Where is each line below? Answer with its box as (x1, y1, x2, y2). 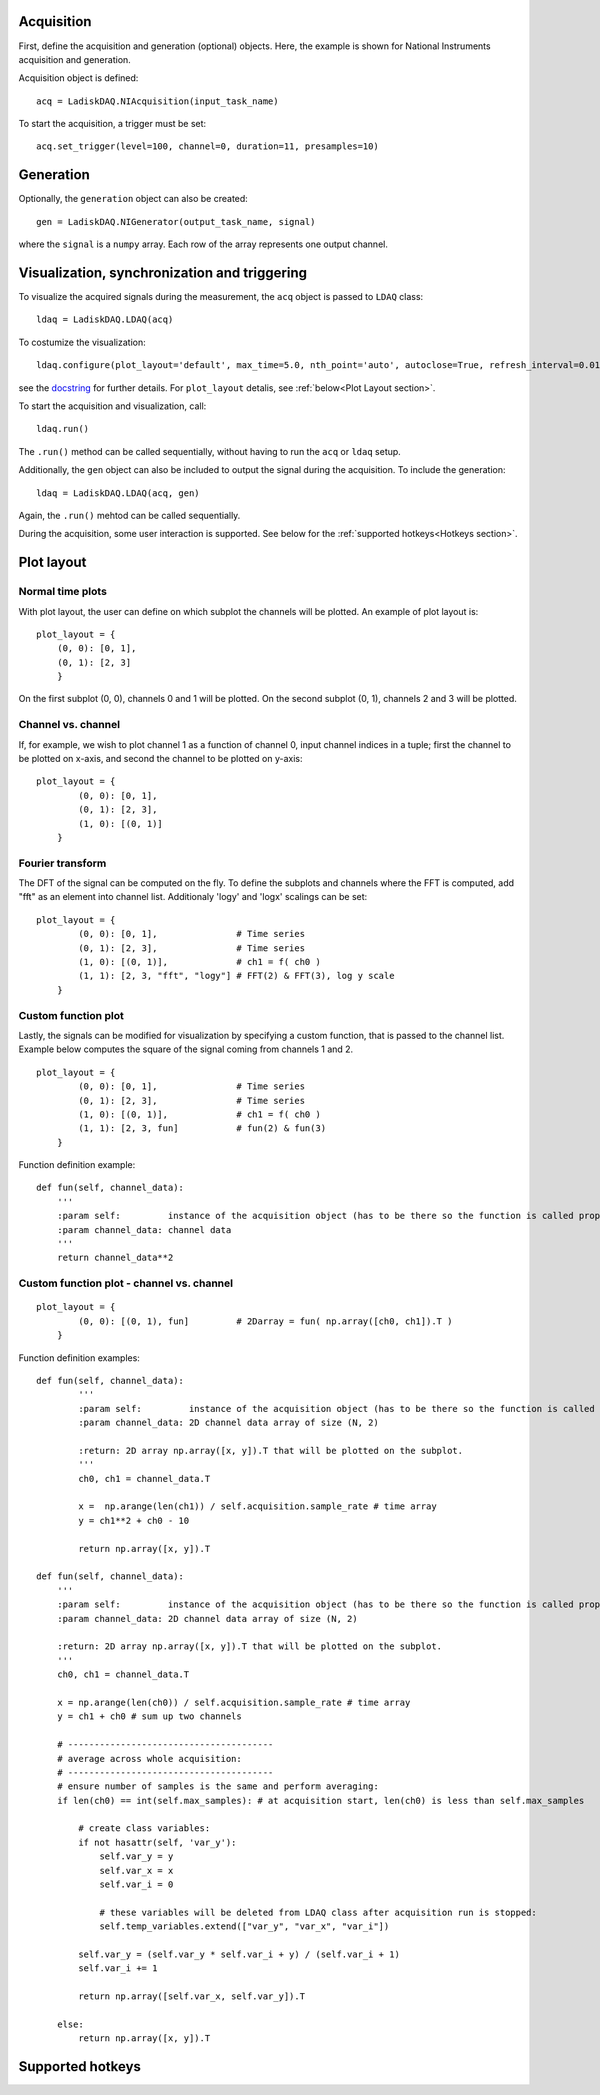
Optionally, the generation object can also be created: (18, 193, 249, 205)
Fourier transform (18, 856, 107, 870)
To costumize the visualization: (18, 336, 146, 348)
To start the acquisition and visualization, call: (18, 400, 207, 412)
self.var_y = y (99, 1851, 174, 1862)
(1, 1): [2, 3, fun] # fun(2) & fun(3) (78, 1123, 327, 1134)
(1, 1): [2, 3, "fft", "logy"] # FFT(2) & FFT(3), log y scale (78, 970, 395, 982)
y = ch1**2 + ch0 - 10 (78, 1515, 190, 1526)
